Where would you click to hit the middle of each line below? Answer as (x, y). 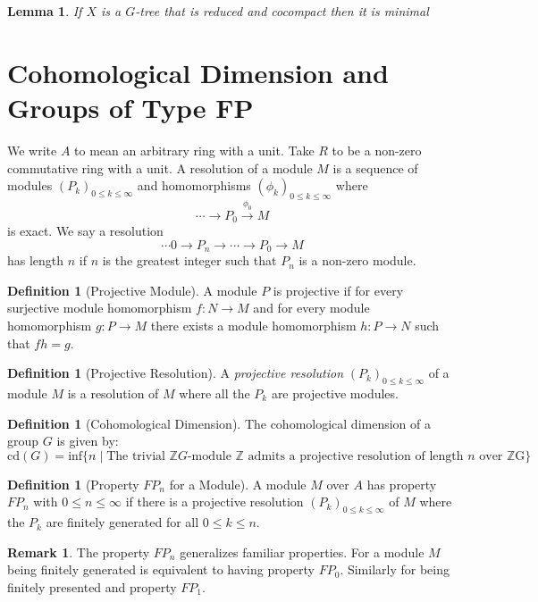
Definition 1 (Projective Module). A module (132, 290)
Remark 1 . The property (79, 552)
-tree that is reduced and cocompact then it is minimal (282, 11)
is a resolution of (113, 393)
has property (402, 484)
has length (36, 260)
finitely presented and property (92, 586)
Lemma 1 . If (45, 11)
